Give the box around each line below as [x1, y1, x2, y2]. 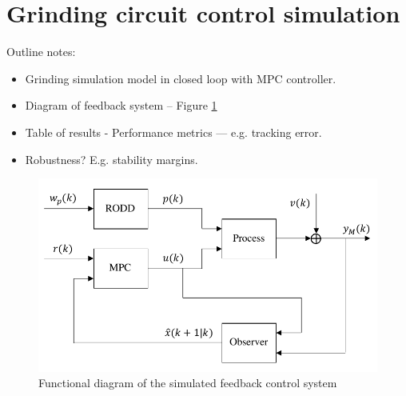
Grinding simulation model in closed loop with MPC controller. [25, 70, 336, 86]
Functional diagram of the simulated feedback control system [38, 374, 337, 391]
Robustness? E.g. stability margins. [25, 150, 198, 167]
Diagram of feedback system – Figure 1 [25, 97, 217, 114]
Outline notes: [6, 43, 76, 60]
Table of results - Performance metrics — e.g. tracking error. [25, 123, 322, 140]
